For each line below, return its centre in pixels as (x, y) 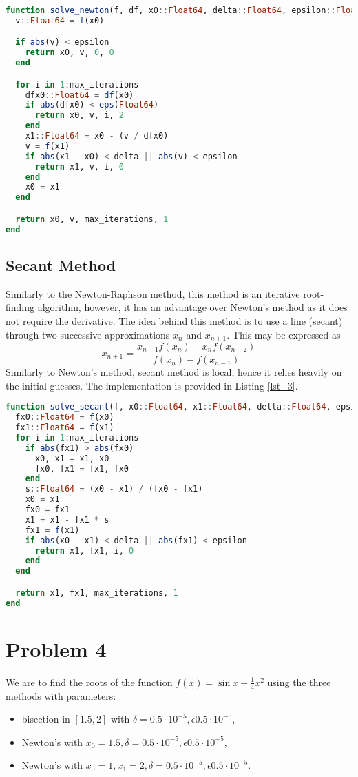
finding (20, 307)
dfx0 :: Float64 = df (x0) (80, 95)
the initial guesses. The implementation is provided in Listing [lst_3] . (152, 385)
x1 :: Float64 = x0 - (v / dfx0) (97, 136)
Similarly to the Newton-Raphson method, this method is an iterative (153, 293)
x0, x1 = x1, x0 (72, 458)
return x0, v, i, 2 (79, 115)
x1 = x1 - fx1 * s (67, 519)
